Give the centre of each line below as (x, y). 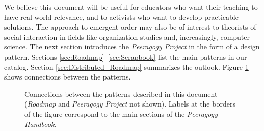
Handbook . (41, 124)
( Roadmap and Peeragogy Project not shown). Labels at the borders (130, 104)
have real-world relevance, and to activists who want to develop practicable (121, 17)
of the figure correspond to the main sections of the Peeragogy (121, 113)
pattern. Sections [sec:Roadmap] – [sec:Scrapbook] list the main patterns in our (126, 56)
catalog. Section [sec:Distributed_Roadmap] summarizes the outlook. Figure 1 (126, 67)
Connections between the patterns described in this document (121, 94)
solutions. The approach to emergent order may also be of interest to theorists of (130, 27)
